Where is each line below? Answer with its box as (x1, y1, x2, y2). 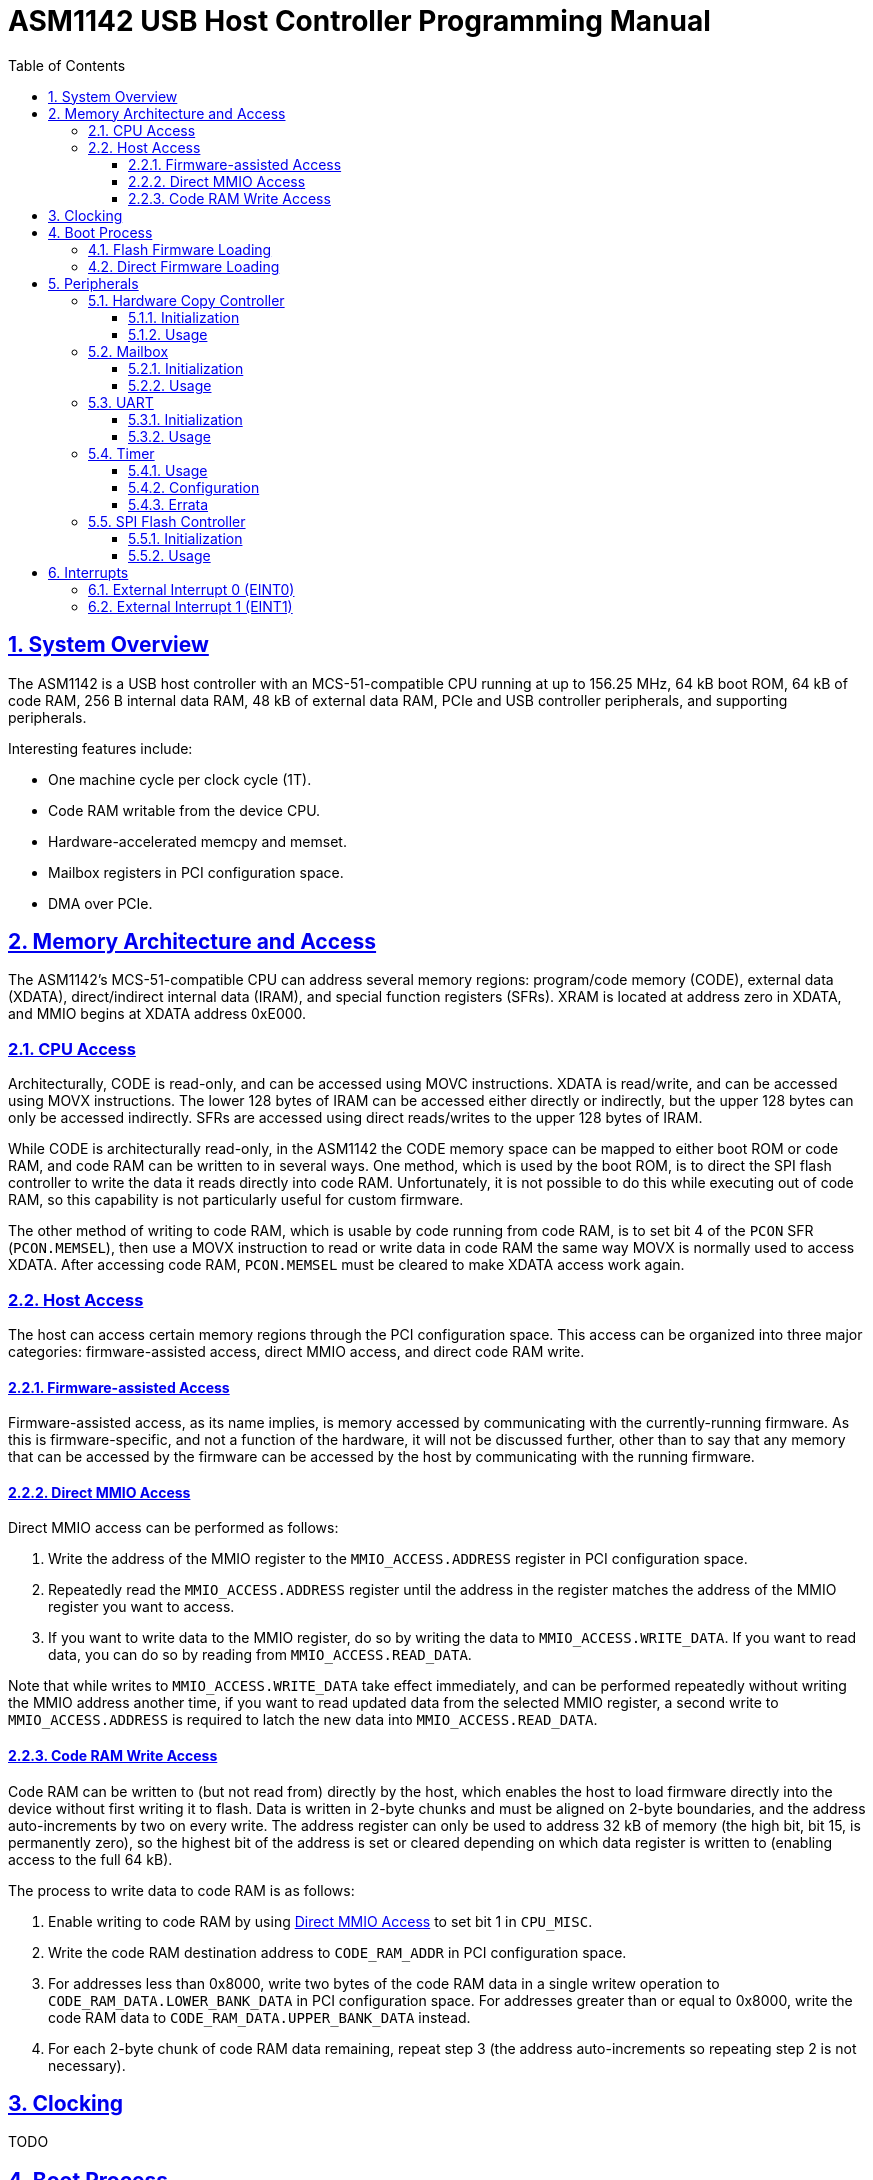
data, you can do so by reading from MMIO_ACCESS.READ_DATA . (48, 1646, 472, 1664)
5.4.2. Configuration (128, 478, 260, 496)
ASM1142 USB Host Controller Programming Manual (8, 4, 711, 38)
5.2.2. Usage (128, 376, 212, 394)
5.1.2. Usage (128, 325, 208, 343)
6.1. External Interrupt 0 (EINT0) (88, 580, 295, 598)
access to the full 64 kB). (8, 1850, 173, 1868)
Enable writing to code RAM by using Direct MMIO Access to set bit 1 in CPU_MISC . (48, 1912, 593, 1930)
